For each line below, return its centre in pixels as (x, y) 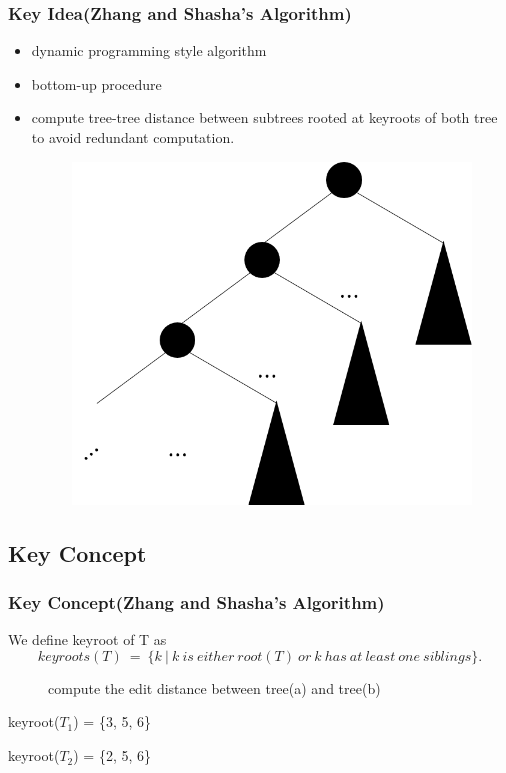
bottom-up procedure (96, 83)
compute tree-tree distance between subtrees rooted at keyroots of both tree (264, 117)
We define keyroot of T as (87, 639)
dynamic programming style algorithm (149, 50)
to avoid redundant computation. (133, 137)
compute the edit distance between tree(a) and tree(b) (214, 687)
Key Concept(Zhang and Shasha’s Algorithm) (196, 602)
